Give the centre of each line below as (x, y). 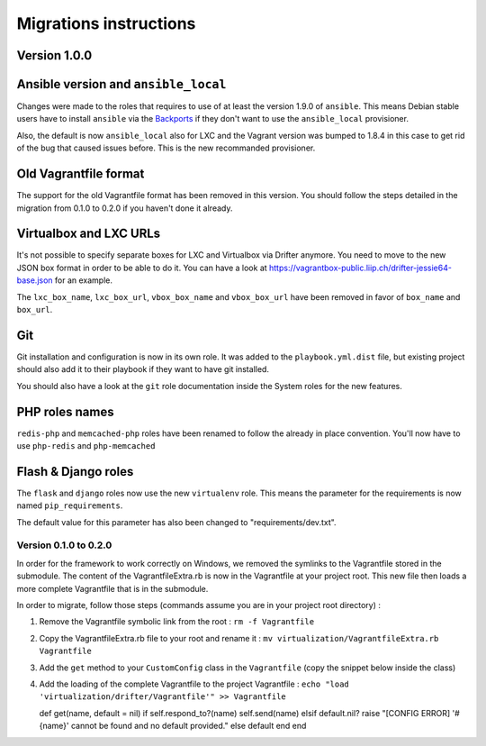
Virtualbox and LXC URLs (89, 234)
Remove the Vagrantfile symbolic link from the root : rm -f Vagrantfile (177, 622)
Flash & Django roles (75, 472)
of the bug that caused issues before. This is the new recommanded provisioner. (166, 148)
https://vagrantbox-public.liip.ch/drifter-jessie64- (360, 268)
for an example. (83, 280)
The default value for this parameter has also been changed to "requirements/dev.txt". (176, 522)
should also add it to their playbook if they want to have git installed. (143, 369)
